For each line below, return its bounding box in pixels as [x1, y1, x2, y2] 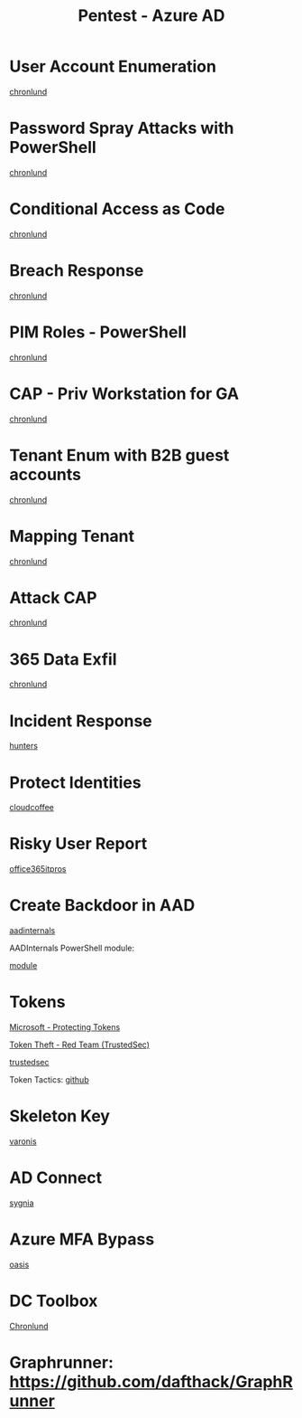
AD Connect [9, 1167, 102, 1188]
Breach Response [9, 260, 144, 280]
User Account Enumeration [9, 56, 216, 77]
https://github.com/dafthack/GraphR [9, 1372, 293, 1392]
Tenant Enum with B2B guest [9, 445, 230, 466]
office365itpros [9, 864, 67, 874]
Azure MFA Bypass [9, 1229, 155, 1250]
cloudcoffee [9, 802, 54, 813]
